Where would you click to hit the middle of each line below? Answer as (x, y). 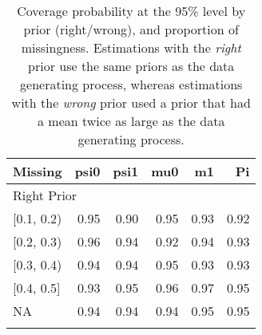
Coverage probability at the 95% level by (131, 11)
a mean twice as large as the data (131, 121)
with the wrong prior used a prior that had (131, 102)
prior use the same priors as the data (131, 66)
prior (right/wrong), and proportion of (131, 29)
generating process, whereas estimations (131, 84)
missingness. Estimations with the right (131, 47)
